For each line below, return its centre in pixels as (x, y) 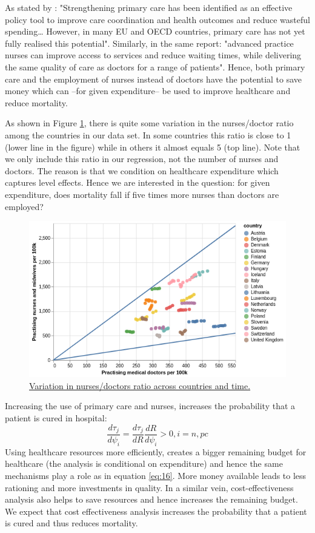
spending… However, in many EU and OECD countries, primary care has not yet (155, 31)
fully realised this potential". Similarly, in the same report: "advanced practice (149, 43)
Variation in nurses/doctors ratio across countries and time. (140, 385)
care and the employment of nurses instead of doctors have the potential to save (154, 79)
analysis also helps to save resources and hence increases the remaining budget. (151, 499)
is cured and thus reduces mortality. (71, 523)
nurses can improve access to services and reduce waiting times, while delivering (153, 55)
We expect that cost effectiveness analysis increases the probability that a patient (156, 511)
